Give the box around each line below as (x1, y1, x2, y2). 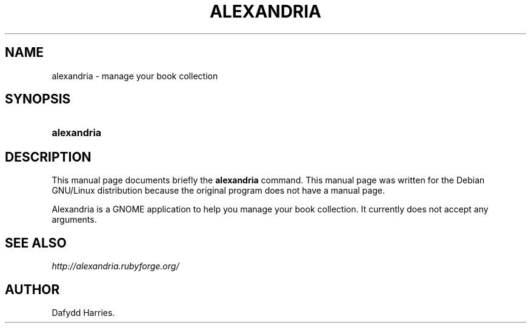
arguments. (52, 214, 97, 225)
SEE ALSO (5, 235, 67, 251)
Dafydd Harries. (52, 307, 115, 318)
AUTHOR (5, 281, 60, 297)
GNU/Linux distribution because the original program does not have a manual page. (52, 185, 385, 196)
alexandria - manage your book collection (52, 70, 218, 81)
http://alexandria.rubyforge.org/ (52, 261, 179, 272)
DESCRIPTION (5, 149, 92, 165)
